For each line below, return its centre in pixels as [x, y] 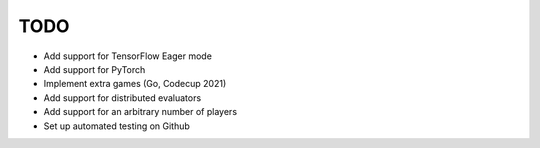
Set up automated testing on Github [116, 126]
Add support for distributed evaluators [122, 97]
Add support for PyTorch [94, 69]
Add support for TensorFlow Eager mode [127, 56]
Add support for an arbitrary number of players [140, 112]
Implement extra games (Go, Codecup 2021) [135, 84]
